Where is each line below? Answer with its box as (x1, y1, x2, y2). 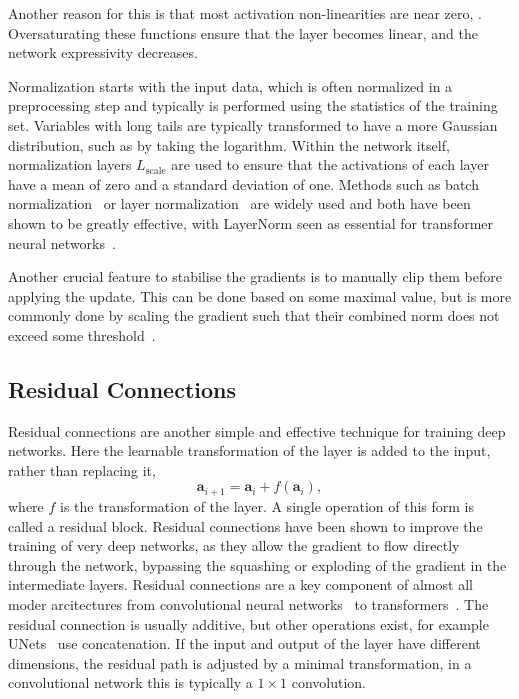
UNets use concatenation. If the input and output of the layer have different (8, 633, 481, 654)
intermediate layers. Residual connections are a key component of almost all (8, 574, 473, 595)
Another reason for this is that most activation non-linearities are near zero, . (8, 3, 482, 23)
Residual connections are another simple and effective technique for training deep (8, 420, 506, 441)
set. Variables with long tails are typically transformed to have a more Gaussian (8, 114, 498, 135)
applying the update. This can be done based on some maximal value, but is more (8, 285, 512, 306)
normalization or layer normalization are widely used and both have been (8, 193, 471, 214)
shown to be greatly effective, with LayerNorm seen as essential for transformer (8, 212, 494, 233)
